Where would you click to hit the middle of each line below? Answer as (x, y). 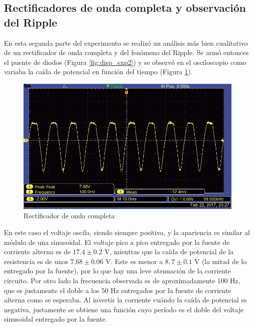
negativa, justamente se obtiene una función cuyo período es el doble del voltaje (124, 309)
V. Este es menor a (134, 261)
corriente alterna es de (37, 252)
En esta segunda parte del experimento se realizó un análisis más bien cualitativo (126, 43)
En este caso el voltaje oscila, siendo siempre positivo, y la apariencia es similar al (127, 232)
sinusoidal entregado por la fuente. (56, 319)
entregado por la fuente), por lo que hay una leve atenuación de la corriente (117, 271)
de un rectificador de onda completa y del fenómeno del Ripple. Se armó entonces (127, 52)
